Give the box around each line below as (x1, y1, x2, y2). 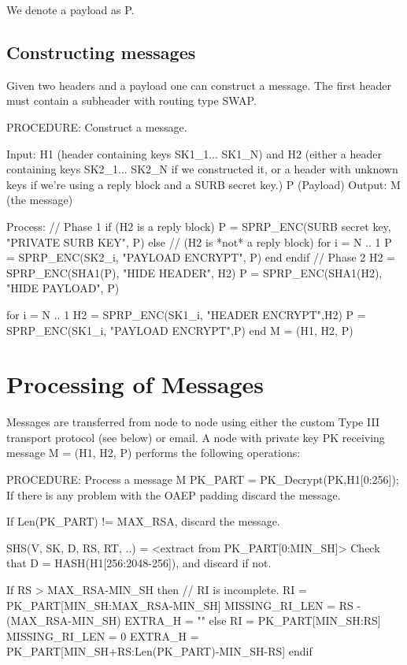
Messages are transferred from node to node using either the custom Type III (6, 414, 379, 430)
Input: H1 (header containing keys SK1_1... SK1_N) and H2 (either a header (6, 145, 383, 162)
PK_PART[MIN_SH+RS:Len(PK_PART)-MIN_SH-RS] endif (6, 643, 313, 659)
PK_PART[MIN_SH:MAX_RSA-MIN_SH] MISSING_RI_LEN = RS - (6, 596, 361, 613)
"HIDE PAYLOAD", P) (6, 280, 120, 296)
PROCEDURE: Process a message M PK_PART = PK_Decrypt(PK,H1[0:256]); (6, 471, 399, 488)
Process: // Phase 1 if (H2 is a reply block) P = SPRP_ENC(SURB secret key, (6, 217, 391, 234)
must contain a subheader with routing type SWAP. (6, 92, 257, 109)
